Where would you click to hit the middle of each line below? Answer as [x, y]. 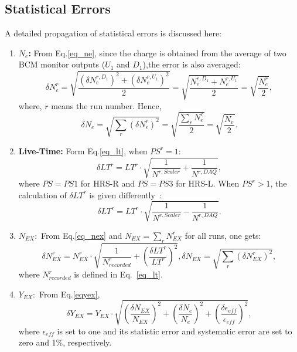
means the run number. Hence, [106, 105]
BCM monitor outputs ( [62, 64]
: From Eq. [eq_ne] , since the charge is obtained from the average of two [157, 53]
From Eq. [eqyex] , [69, 294]
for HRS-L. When [208, 183]
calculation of [42, 194]
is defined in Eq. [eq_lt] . [118, 274]
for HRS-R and [108, 183]
